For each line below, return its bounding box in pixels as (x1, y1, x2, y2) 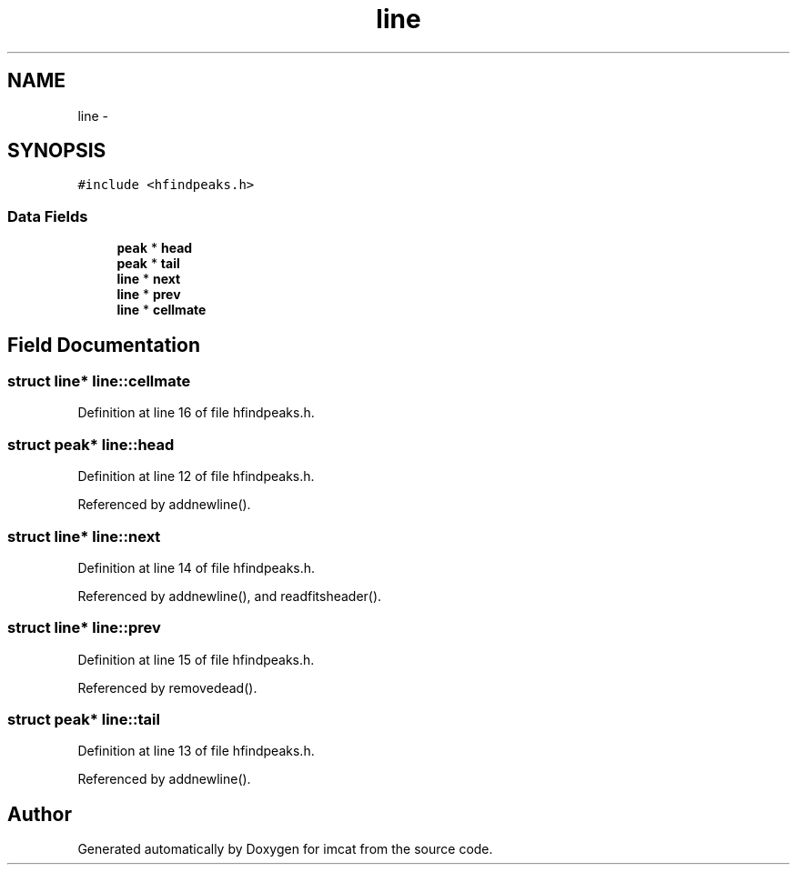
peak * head (116, 240, 193, 256)
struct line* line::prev (7, 618, 161, 637)
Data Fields (7, 206, 88, 226)
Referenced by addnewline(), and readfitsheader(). (77, 587, 382, 604)
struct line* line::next (7, 526, 161, 546)
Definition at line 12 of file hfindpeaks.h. (77, 468, 315, 485)
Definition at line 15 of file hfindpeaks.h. (77, 651, 315, 667)
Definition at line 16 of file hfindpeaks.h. (77, 405, 315, 421)
